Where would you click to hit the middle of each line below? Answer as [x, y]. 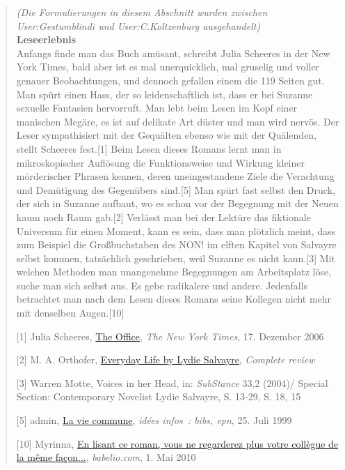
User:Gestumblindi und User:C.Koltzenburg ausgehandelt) [138, 25]
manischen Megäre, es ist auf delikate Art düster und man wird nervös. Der [178, 121]
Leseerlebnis [46, 39]
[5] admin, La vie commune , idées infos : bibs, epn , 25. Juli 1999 [154, 420]
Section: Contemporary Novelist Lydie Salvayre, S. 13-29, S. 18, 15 [159, 396]
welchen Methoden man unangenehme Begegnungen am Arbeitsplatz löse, [174, 272]
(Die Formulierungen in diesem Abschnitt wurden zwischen [142, 12]
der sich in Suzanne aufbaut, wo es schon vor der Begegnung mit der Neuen [177, 203]
